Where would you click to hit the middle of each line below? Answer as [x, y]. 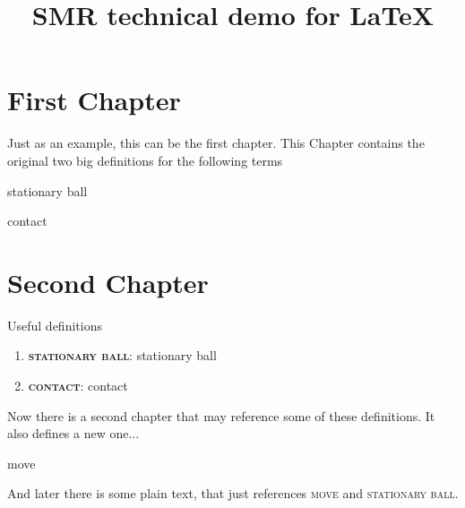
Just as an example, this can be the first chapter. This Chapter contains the [216, 143]
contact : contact [78, 385]
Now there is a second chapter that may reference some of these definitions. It [221, 415]
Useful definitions [55, 325]
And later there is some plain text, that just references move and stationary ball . [233, 493]
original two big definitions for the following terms [145, 160]
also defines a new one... [73, 433]
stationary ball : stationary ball [122, 355]
